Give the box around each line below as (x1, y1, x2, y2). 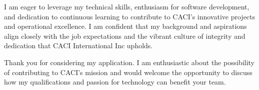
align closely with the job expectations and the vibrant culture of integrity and (4, 30, 245, 41)
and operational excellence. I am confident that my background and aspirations (4, 21, 247, 31)
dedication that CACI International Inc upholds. (4, 40, 153, 51)
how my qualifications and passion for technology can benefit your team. (4, 77, 226, 87)
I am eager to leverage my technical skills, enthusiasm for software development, (4, 1, 249, 11)
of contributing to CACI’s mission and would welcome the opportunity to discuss (4, 67, 252, 77)
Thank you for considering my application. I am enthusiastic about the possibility (4, 57, 255, 67)
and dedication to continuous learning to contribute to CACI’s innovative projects (4, 11, 255, 21)
